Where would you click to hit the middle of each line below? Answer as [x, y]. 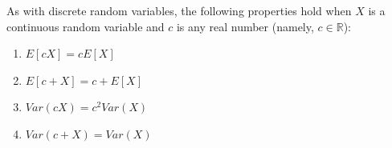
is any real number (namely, [245, 26]
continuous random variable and [86, 26]
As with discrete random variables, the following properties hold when [179, 10]
